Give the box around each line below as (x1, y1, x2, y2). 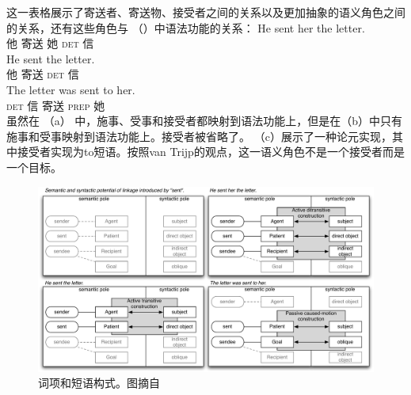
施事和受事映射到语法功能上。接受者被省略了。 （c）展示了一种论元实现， (6, 127, 392, 144)
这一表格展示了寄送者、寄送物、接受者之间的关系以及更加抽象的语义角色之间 (6, 4, 405, 20)
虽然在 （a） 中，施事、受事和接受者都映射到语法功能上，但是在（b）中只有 (6, 112, 403, 129)
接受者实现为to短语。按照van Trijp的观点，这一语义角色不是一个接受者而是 (17, 143, 405, 160)
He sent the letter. (6, 50, 95, 66)
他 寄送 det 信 (6, 66, 79, 82)
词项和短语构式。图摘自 (38, 374, 160, 391)
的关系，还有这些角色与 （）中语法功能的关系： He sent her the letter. (6, 19, 365, 36)
